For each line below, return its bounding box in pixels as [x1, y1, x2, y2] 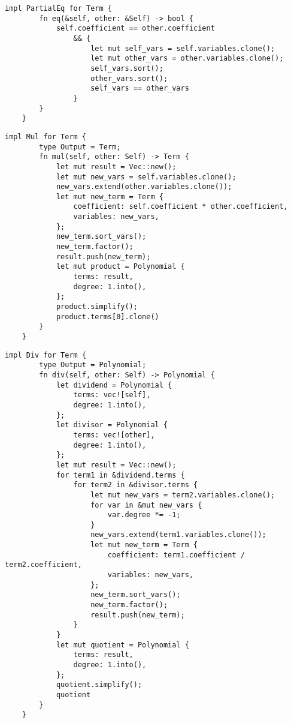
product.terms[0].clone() [56, 312, 159, 321]
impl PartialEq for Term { [5, 4, 112, 13]
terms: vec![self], [73, 391, 151, 400]
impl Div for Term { [5, 350, 87, 359]
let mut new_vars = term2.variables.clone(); [90, 490, 275, 499]
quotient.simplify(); [56, 680, 143, 689]
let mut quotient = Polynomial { [56, 640, 189, 649]
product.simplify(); [56, 302, 138, 311]
